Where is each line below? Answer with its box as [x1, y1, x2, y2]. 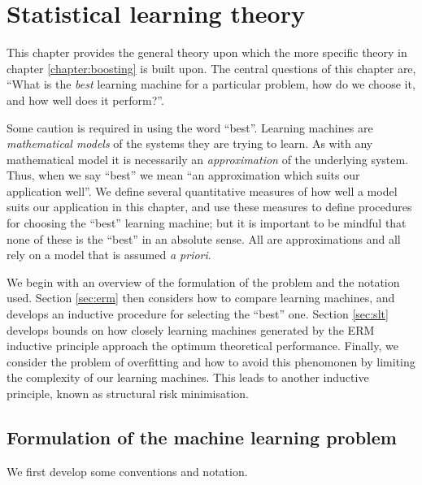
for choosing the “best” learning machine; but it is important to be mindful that [7, 214, 407, 232]
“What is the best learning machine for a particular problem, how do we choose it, [7, 76, 415, 93]
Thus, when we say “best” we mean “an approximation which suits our [7, 167, 360, 184]
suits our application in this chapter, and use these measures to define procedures [7, 198, 412, 215]
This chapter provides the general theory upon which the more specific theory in [7, 44, 407, 61]
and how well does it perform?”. [7, 91, 164, 108]
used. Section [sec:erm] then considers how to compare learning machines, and [7, 289, 395, 306]
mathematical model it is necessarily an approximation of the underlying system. [7, 150, 409, 167]
